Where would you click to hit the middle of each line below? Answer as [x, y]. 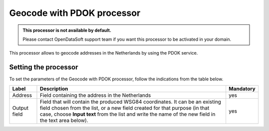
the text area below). [64, 120]
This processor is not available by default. [67, 30]
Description [54, 88]
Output [20, 108]
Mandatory [242, 88]
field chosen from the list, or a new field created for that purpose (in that [125, 108]
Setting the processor [44, 67]
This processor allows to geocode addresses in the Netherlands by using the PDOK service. [104, 53]
